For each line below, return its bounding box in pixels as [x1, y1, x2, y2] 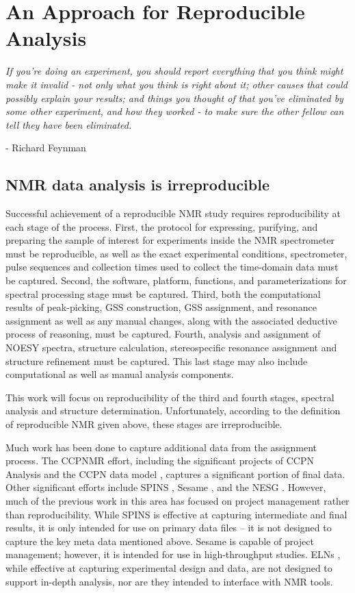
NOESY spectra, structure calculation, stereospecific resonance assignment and [5, 340, 337, 355]
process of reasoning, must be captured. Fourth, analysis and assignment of [5, 327, 321, 341]
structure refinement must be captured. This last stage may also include [5, 353, 308, 368]
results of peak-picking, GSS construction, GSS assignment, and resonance [5, 300, 317, 314]
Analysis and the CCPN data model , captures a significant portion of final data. [5, 466, 345, 481]
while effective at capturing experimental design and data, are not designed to [5, 560, 332, 575]
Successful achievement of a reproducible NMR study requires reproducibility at [5, 206, 341, 220]
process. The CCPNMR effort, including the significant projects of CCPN [5, 453, 314, 468]
